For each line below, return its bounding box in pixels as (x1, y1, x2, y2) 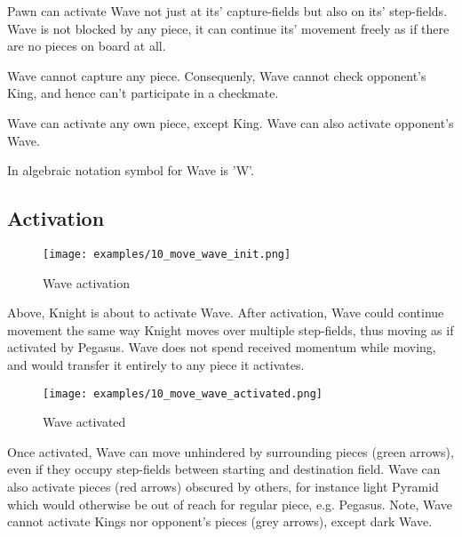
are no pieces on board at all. (7, 36, 166, 55)
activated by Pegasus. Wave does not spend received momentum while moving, (7, 338, 436, 357)
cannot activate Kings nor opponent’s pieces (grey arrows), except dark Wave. (7, 512, 433, 531)
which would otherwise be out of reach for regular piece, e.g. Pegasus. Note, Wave (7, 494, 453, 513)
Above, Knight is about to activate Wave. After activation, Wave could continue (7, 303, 444, 322)
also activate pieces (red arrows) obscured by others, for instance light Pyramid (7, 477, 439, 496)
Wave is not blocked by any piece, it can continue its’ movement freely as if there (7, 19, 450, 37)
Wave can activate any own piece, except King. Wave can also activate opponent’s (7, 113, 454, 132)
